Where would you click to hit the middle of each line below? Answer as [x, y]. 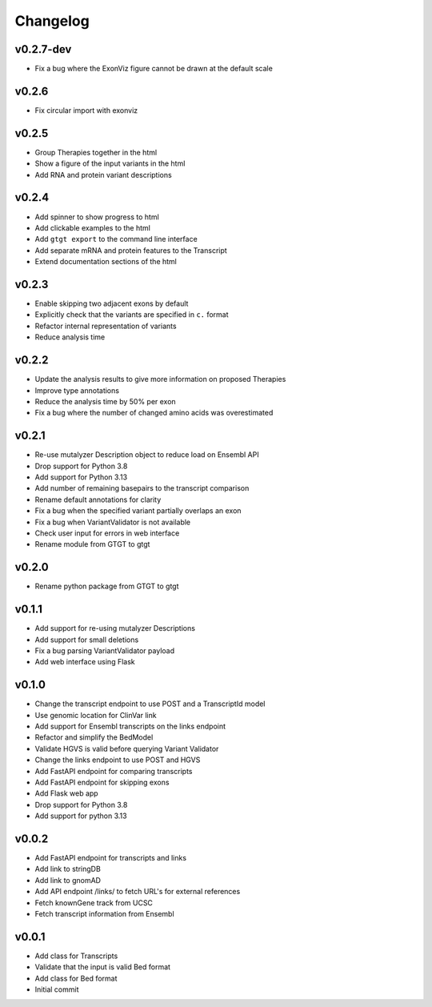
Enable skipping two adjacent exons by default [112, 303]
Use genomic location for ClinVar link [96, 715]
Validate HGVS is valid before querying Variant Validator [127, 748]
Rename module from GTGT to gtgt [92, 544]
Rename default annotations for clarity [98, 499]
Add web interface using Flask [85, 662]
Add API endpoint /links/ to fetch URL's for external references [138, 892]
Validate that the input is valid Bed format [103, 967]
